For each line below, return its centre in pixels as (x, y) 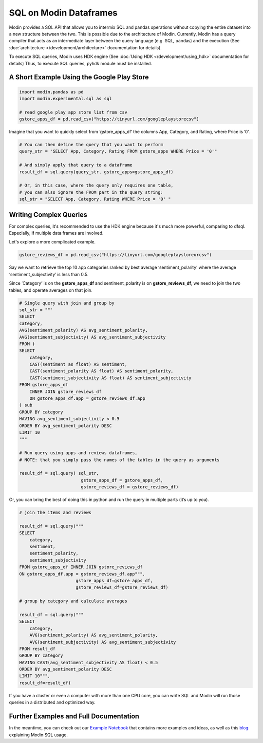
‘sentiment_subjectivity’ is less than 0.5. (49, 274)
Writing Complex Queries (48, 214)
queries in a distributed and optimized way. (52, 702)
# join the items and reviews (55, 513)
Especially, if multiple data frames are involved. (56, 233)
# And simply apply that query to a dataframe (76, 165)
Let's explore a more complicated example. (52, 242)
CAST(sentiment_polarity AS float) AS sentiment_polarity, (102, 371)
